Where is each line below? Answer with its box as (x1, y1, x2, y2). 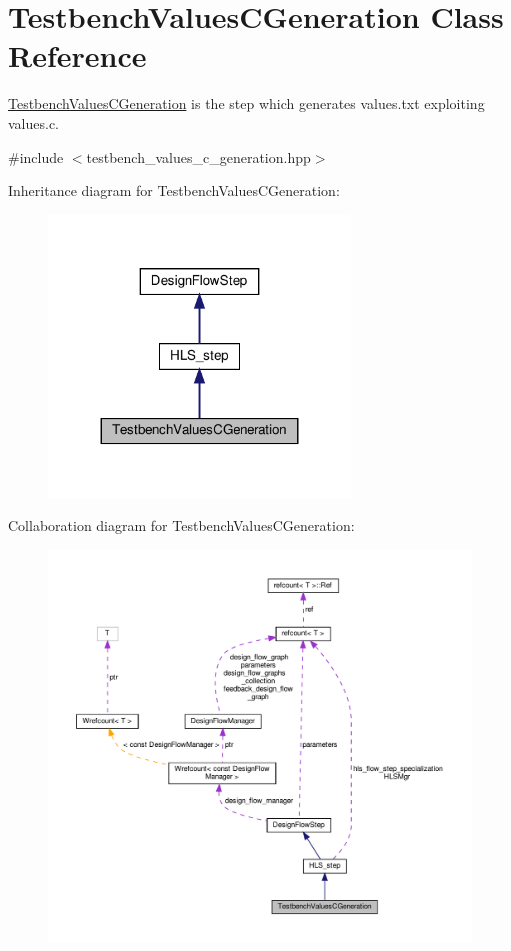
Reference (8, 35, 147, 76)
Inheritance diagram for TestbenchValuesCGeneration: (8, 180, 340, 201)
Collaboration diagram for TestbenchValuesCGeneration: (8, 515, 355, 536)
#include (8, 146, 64, 167)
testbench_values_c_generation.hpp (86, 146, 311, 167)
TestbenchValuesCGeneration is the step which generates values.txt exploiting (8, 93, 485, 114)
